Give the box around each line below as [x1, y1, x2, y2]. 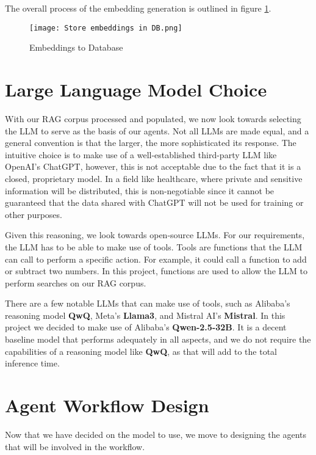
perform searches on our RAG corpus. [5, 276, 146, 289]
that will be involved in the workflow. [5, 440, 145, 453]
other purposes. [5, 208, 62, 220]
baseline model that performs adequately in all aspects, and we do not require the [5, 333, 311, 346]
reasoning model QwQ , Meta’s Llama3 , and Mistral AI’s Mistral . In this [5, 308, 285, 321]
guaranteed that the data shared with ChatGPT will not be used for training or [5, 196, 304, 209]
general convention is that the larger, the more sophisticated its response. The [5, 136, 296, 149]
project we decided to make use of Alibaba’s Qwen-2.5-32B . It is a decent [5, 321, 287, 333]
